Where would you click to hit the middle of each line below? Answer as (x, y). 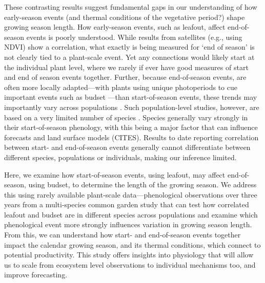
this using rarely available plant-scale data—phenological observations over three (131, 194)
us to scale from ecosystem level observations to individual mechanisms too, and (130, 264)
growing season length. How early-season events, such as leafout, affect (115, 27)
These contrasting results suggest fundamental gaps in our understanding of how (131, 7)
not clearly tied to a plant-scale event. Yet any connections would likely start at (129, 57)
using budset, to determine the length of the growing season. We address (142, 184)
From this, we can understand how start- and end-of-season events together (123, 235)
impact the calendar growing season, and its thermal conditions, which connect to (132, 244)
